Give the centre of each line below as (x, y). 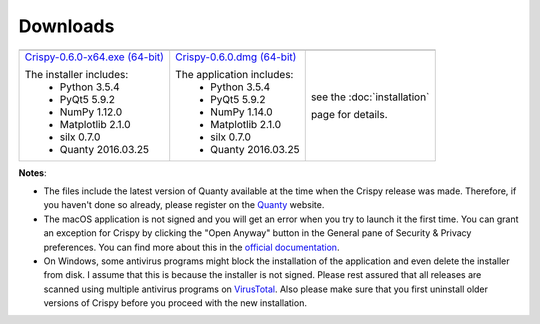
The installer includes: (76, 74)
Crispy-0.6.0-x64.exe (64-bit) (94, 57)
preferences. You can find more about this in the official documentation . (191, 247)
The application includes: (234, 74)
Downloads (66, 26)
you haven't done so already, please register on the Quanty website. (184, 205)
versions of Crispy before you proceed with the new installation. (175, 303)
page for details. (349, 114)
